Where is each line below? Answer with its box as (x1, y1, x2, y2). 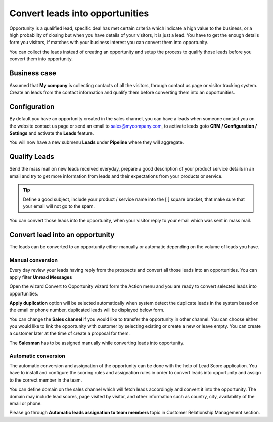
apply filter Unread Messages (9, 274, 72, 280)
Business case (9, 69, 57, 77)
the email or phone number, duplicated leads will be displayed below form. (9, 307, 164, 313)
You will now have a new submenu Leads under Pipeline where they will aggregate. (9, 139, 184, 145)
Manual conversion (9, 257, 58, 264)
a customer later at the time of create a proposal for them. (9, 330, 130, 336)
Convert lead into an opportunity (9, 231, 115, 239)
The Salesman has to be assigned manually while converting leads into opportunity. (9, 340, 185, 346)
